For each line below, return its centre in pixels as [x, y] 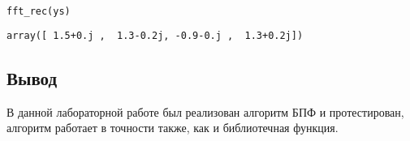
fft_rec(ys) [39, 11]
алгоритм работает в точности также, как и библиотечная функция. [173, 128]
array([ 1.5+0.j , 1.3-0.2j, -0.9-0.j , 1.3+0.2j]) [155, 35]
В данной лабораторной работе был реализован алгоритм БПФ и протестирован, [205, 111]
